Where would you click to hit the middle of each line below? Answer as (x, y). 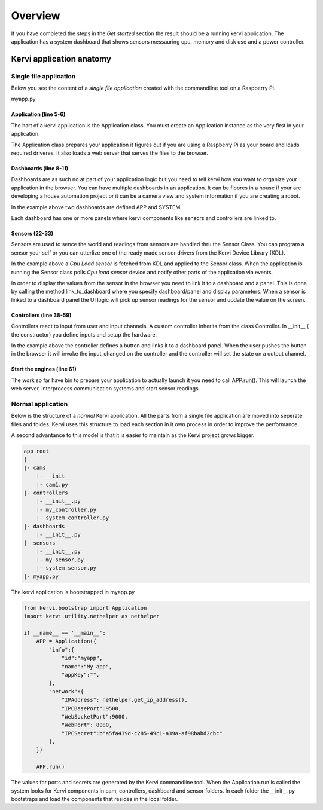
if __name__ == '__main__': (65, 633)
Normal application (39, 404)
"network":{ (66, 691)
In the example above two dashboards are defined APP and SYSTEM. (97, 207)
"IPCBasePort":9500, (92, 708)
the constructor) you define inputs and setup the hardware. (84, 334)
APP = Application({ (66, 641)
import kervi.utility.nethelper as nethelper (92, 616)
